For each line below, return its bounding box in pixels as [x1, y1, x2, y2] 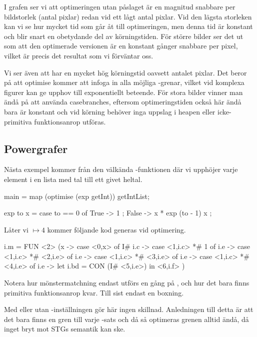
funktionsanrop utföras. [34, 116, 106, 126]
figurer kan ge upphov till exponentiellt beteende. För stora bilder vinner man [4, 86, 243, 97]
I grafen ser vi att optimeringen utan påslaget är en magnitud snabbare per [4, 1, 235, 11]
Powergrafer [4, 140, 68, 156]
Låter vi [4, 224, 28, 234]
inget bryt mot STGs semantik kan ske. [4, 323, 125, 334]
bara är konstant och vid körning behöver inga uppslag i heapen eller [4, 106, 215, 116]
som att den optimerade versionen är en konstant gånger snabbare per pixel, [4, 40, 238, 51]
